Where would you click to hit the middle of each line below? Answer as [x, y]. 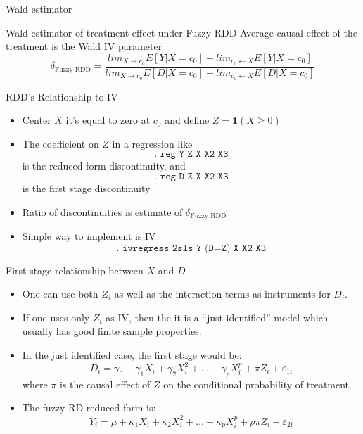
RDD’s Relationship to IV [62, 96]
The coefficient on [60, 143]
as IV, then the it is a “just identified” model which [217, 317]
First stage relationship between [75, 270]
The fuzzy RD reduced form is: [89, 408]
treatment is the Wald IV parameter [84, 46]
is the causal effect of [105, 384]
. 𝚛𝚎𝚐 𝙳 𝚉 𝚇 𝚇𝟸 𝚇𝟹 [191, 176]
